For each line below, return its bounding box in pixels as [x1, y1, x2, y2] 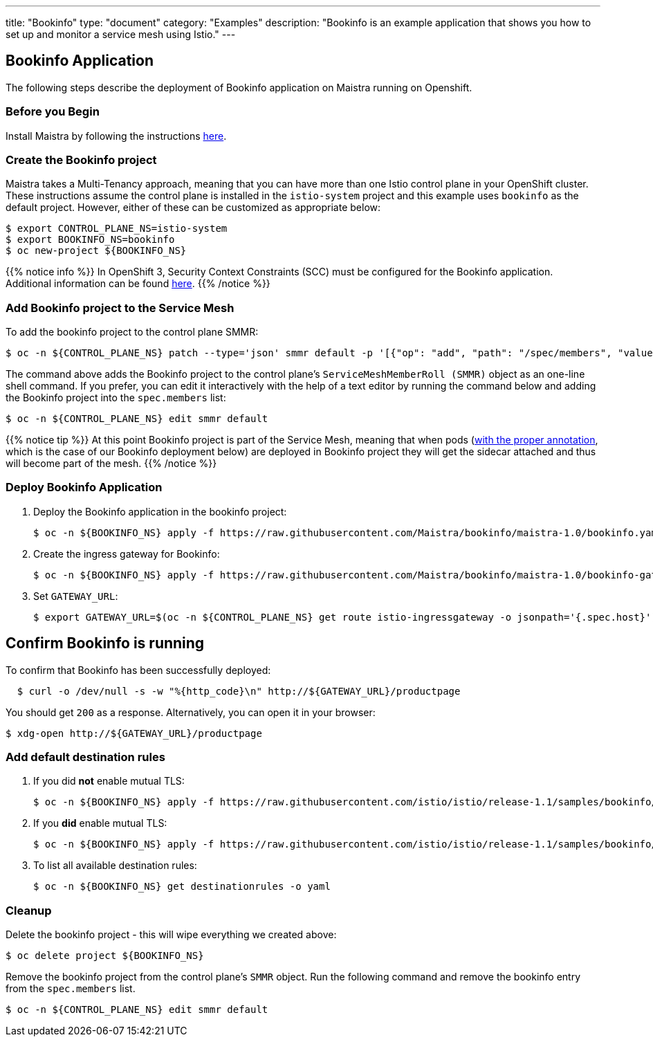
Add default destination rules [6, 750, 165, 765]
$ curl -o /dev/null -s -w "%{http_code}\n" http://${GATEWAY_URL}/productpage [17, 685, 461, 697]
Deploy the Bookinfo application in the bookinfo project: [33, 505, 287, 518]
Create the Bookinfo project [6, 152, 157, 167]
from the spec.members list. [6, 982, 136, 995]
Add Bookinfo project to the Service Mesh [6, 300, 234, 315]
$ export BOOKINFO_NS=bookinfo [6, 234, 175, 246]
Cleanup [6, 903, 52, 917]
